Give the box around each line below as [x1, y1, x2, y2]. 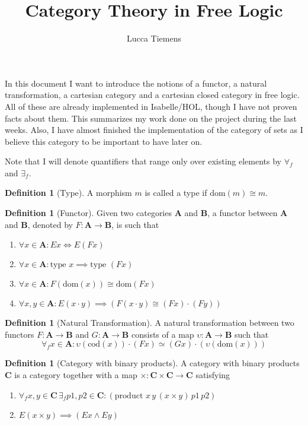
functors [5, 328, 34, 340]
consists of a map [131, 328, 194, 340]
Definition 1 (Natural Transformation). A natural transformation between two [5, 316, 294, 329]
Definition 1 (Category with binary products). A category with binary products [5, 357, 300, 369]
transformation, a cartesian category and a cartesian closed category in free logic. [5, 88, 300, 101]
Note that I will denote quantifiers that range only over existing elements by [5, 155, 281, 167]
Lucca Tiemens [126, 32, 182, 45]
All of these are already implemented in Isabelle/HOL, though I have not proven [5, 100, 297, 112]
